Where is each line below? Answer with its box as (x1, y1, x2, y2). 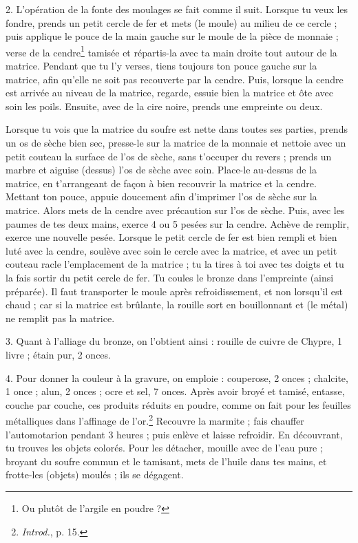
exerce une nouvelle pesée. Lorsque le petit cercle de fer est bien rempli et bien (6, 230, 337, 244)
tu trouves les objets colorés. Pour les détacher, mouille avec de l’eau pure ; (6, 440, 323, 455)
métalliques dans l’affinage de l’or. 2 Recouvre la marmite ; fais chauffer (6, 412, 304, 427)
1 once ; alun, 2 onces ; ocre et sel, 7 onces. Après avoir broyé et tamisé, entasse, (6, 384, 345, 398)
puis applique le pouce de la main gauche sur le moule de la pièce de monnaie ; (6, 29, 339, 43)
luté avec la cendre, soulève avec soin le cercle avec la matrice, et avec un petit (6, 243, 337, 257)
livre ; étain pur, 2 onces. (6, 347, 111, 361)
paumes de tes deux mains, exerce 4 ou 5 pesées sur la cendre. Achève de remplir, (6, 216, 350, 231)
